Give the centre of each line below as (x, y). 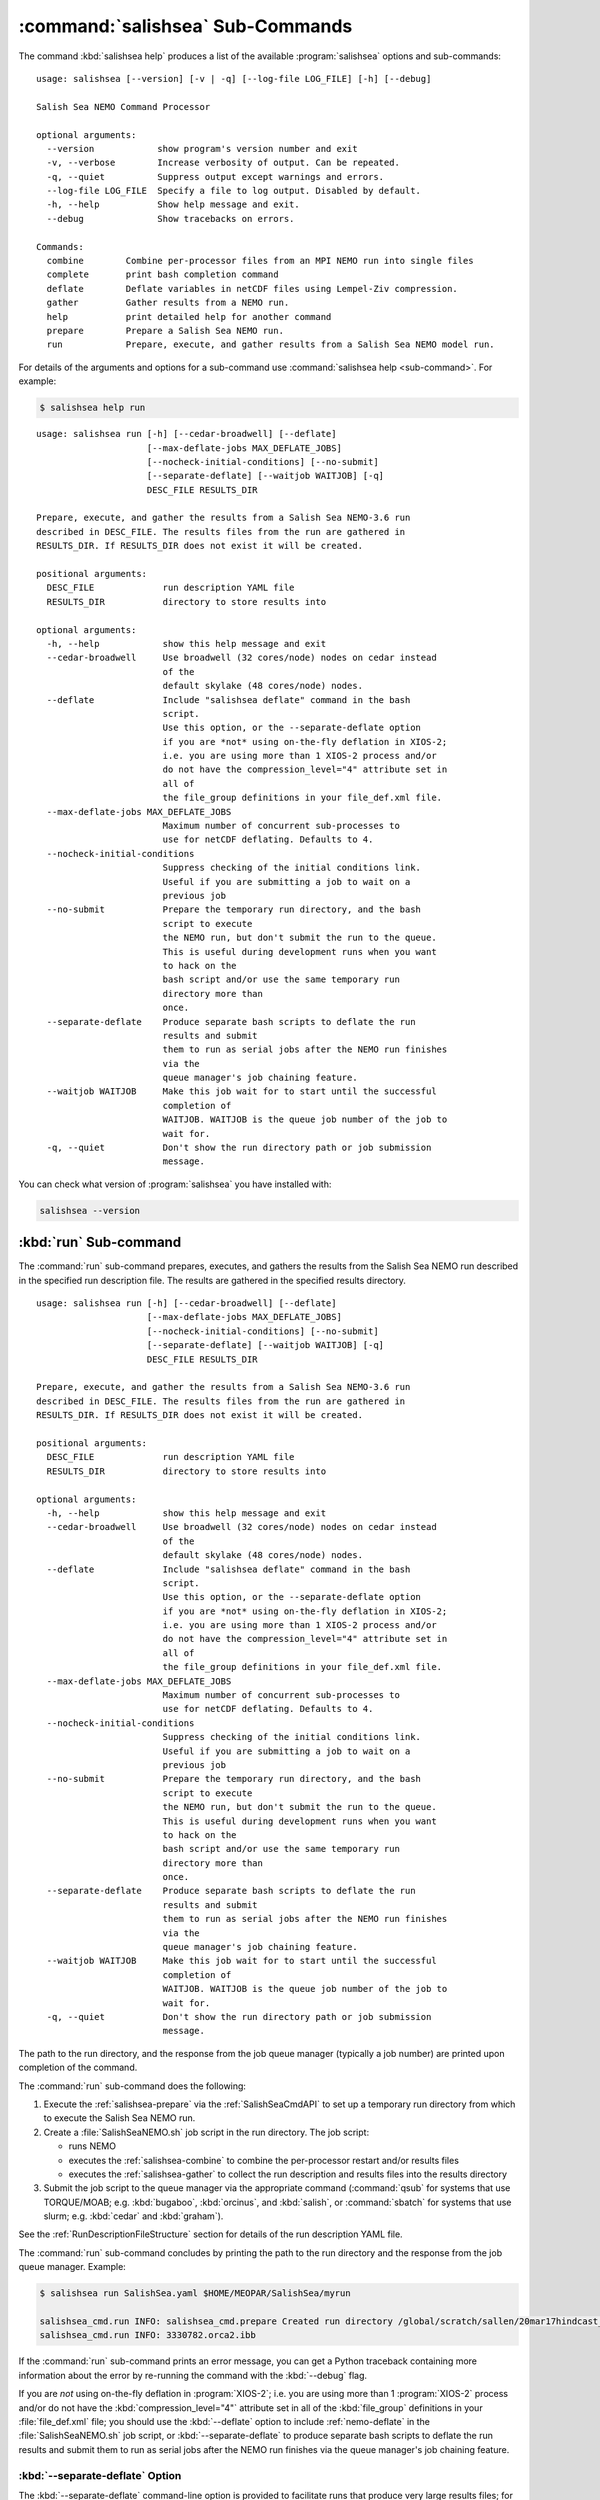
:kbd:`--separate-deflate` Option (100, 2475)
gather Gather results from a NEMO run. (168, 303)
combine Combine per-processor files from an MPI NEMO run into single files (260, 261)
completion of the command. (78, 2067)
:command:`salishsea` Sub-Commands (185, 26)
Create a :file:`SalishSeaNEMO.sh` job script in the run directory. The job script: (206, 2132)
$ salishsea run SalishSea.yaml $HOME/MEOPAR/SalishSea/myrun (195, 2293)
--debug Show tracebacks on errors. (170, 218)
